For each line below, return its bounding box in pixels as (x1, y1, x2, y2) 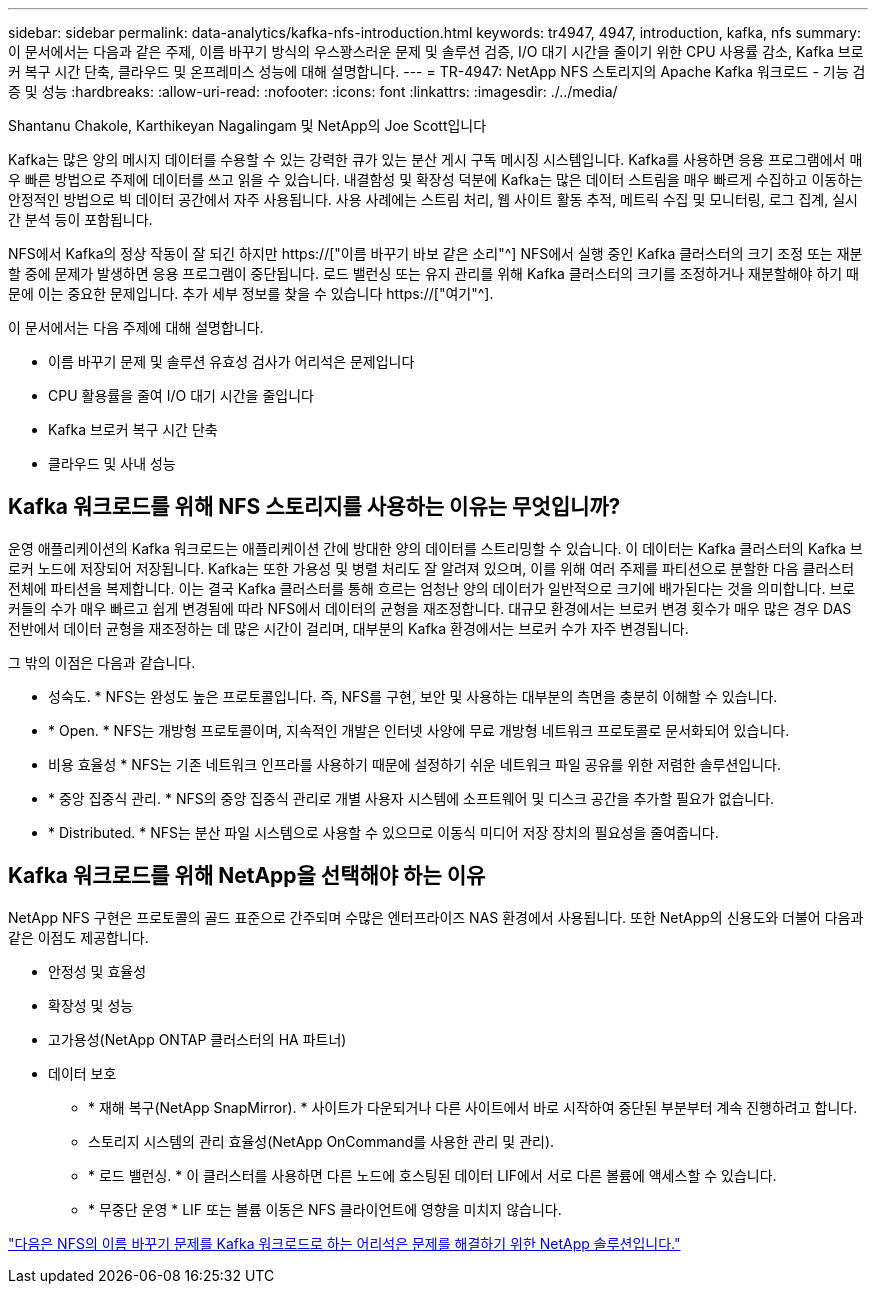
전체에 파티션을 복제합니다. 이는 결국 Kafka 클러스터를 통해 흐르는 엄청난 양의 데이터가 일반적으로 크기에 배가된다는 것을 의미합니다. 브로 (8, 579, 856, 597)
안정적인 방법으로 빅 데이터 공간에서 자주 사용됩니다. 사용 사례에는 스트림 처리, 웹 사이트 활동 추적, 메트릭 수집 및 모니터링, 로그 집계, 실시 (8, 191, 858, 208)
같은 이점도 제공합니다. (8, 928, 149, 946)
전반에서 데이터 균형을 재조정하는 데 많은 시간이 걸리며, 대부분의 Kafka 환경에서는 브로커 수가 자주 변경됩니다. (8, 619, 689, 637)
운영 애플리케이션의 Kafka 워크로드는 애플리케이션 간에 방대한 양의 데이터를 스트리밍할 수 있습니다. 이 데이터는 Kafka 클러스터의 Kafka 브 (8, 539, 863, 557)
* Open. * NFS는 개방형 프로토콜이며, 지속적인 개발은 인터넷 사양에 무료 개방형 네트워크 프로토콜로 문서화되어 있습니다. (48, 721, 790, 739)
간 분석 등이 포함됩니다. (8, 211, 153, 228)
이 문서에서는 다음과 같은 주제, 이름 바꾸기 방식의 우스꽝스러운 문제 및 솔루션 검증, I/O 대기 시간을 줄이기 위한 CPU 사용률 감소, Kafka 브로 (8, 43, 864, 60)
